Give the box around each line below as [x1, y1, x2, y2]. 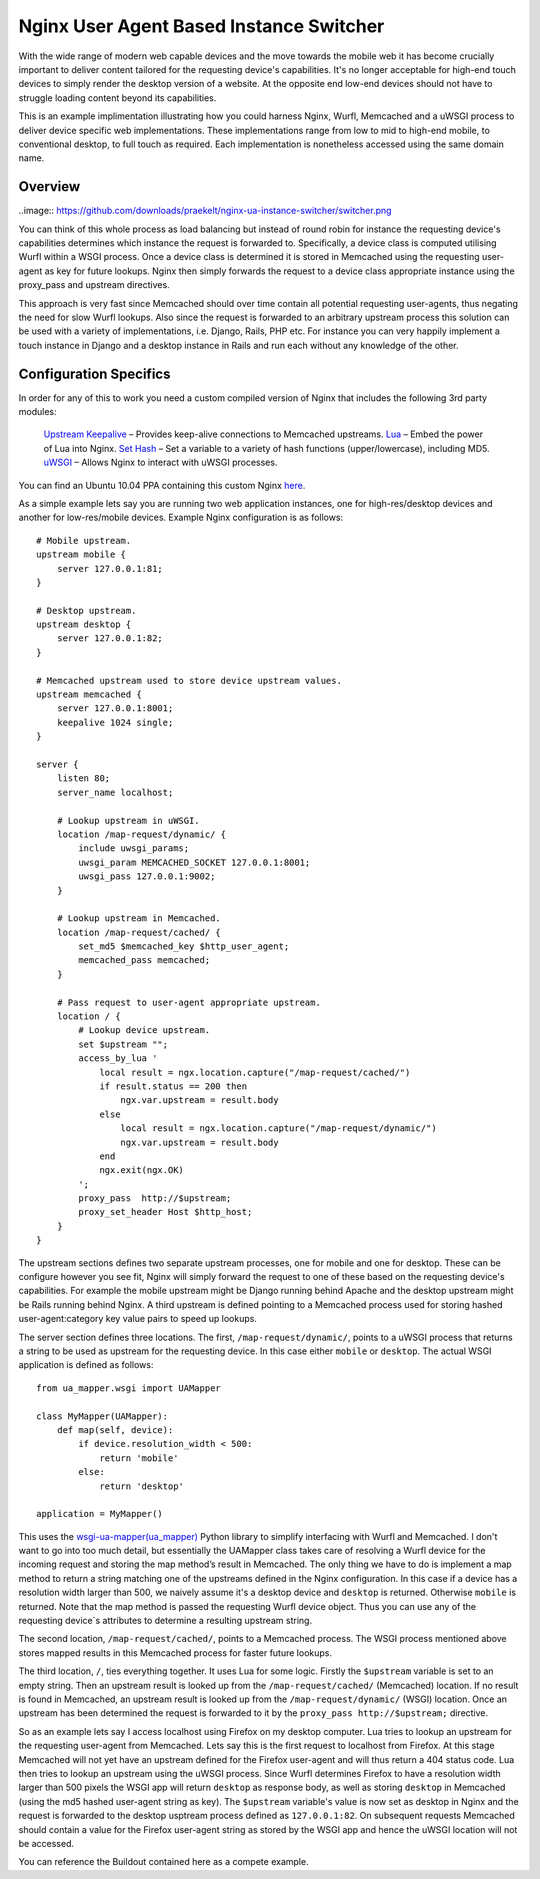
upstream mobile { [36, 549, 127, 560]
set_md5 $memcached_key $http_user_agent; [78, 941, 290, 952]
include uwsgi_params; [78, 843, 190, 854]
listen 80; [56, 773, 111, 784]
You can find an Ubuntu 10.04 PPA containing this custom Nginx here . [18, 479, 306, 491]
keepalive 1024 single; [56, 716, 174, 728]
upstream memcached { [36, 689, 142, 700]
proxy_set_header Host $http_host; [78, 1206, 253, 1218]
